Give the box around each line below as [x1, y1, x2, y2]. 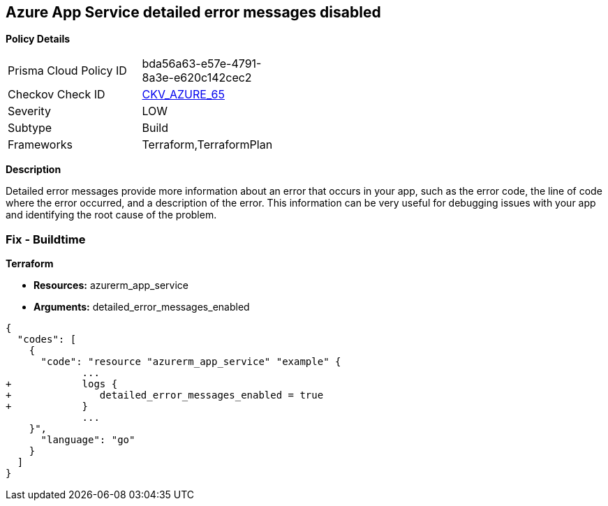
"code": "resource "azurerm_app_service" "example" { [40, 356, 341, 368]
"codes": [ [17, 334, 77, 345]
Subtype [8, 121, 52, 135]
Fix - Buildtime [6, 232, 86, 246]
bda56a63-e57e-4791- [142, 57, 262, 71]
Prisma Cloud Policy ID [8, 64, 127, 78]
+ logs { [6, 378, 118, 390]
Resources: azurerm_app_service [34, 279, 188, 292]
